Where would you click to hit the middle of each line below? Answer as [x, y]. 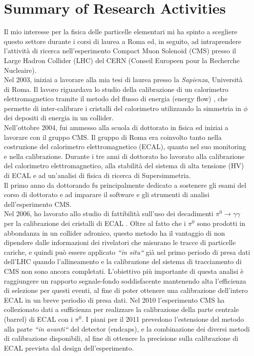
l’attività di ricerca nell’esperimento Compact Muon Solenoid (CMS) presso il [120, 51]
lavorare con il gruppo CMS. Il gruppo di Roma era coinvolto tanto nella [113, 137]
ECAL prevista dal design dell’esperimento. [69, 347]
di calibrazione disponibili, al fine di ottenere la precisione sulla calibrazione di [121, 338]
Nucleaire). [20, 70]
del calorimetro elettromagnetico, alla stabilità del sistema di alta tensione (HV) [124, 166]
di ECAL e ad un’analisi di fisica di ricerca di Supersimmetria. [97, 175]
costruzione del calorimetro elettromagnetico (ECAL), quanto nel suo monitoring [125, 146]
